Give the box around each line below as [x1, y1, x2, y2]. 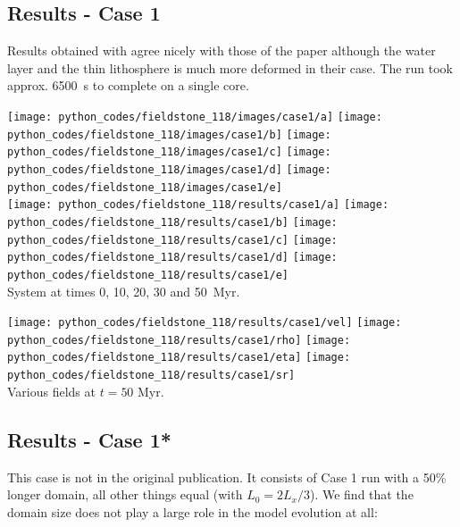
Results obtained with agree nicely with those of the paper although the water [7, 41, 436, 60]
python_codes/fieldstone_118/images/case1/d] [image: [7, 163, 331, 176]
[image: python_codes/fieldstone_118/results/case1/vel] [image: [7, 316, 402, 330]
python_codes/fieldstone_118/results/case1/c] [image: [7, 233, 338, 247]
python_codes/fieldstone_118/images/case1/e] [7, 180, 282, 194]
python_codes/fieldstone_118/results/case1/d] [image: [7, 251, 338, 264]
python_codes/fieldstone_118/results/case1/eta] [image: [7, 351, 351, 364]
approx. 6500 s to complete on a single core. [7, 76, 249, 95]
